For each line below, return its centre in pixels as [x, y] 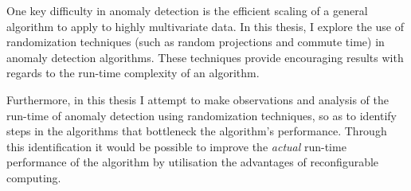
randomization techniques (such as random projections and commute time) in [196, 42]
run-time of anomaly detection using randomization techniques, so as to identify [202, 115]
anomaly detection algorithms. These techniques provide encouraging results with [205, 57]
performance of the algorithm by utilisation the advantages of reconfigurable [193, 162]
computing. [34, 177]
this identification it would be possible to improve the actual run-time [176, 146]
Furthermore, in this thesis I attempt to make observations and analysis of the [198, 99]
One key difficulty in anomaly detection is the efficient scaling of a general [187, 10]
